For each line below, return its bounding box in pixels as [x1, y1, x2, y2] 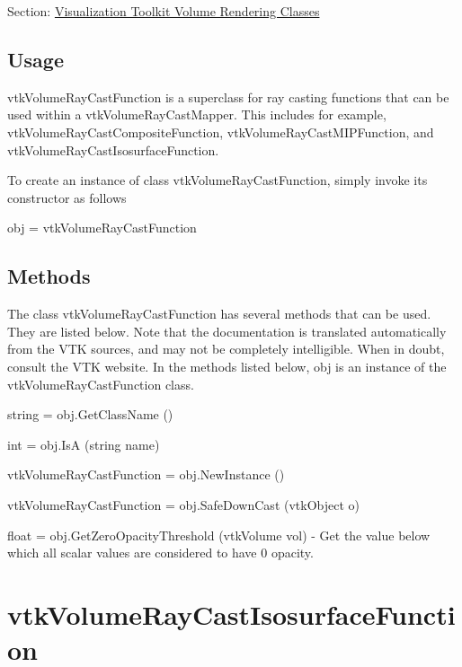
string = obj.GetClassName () [7, 405, 173, 424]
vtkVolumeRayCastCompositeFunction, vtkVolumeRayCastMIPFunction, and [7, 122, 434, 141]
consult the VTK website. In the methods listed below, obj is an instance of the [7, 356, 447, 375]
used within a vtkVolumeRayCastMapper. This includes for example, [7, 105, 386, 124]
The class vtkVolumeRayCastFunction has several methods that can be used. [7, 304, 431, 323]
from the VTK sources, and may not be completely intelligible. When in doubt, [7, 339, 445, 358]
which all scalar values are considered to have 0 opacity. [7, 543, 314, 562]
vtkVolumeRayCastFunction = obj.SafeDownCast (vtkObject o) [7, 495, 360, 513]
